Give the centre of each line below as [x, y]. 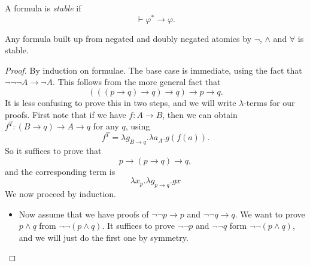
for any [106, 126]
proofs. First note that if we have [66, 114]
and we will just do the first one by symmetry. [104, 237]
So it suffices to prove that [53, 151]
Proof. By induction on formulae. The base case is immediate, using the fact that [154, 70]
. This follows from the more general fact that [137, 82]
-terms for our [269, 103]
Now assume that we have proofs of [84, 214]
